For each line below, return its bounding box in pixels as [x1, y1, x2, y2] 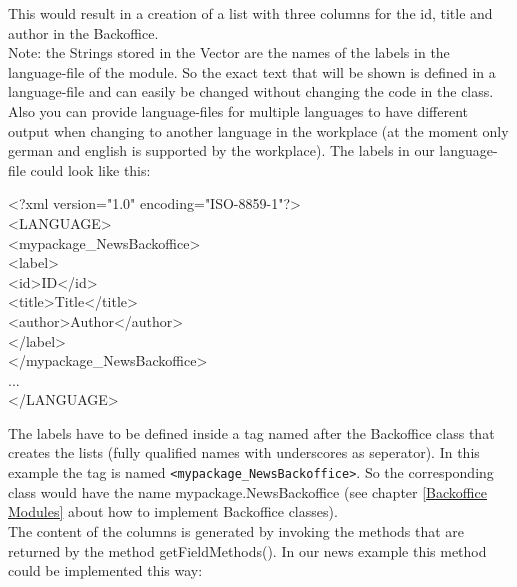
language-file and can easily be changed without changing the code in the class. [8, 81, 494, 102]
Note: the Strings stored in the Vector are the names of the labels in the [8, 42, 450, 63]
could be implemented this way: [8, 560, 203, 581]
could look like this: [30, 159, 151, 180]
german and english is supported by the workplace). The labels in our [8, 140, 435, 161]
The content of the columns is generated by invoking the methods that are [8, 520, 465, 541]
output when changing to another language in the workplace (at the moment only [8, 120, 509, 141]
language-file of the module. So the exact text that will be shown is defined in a [8, 61, 496, 82]
